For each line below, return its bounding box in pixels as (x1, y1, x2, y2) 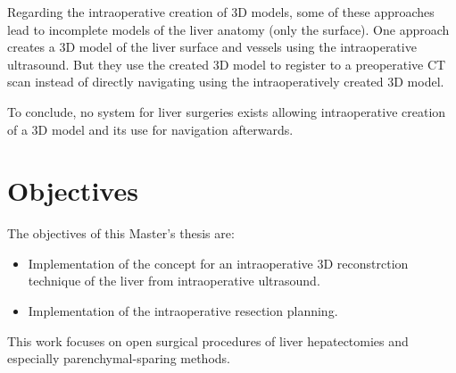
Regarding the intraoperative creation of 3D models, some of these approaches (7, 3, 435, 21)
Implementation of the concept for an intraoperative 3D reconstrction (28, 253, 409, 272)
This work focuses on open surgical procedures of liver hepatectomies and (7, 331, 409, 350)
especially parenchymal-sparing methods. (7, 349, 230, 368)
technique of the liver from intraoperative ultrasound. (28, 271, 320, 290)
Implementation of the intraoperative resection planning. (28, 302, 338, 320)
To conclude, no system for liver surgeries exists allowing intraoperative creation (7, 102, 446, 120)
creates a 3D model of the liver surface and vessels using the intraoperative (7, 37, 417, 56)
